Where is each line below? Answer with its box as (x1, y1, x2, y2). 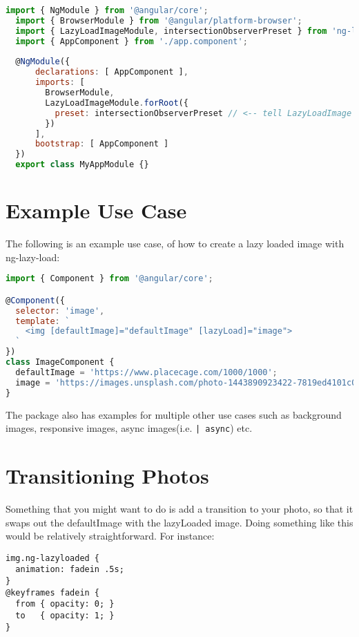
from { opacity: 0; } (15, 599, 115, 609)
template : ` (15, 316, 70, 326)
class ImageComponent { (6, 357, 115, 368)
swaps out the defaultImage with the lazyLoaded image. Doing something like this (6, 515, 353, 529)
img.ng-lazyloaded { (6, 553, 100, 563)
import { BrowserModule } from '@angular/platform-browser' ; (15, 15, 302, 26)
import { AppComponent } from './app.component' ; (15, 36, 248, 46)
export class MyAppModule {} (15, 160, 149, 170)
